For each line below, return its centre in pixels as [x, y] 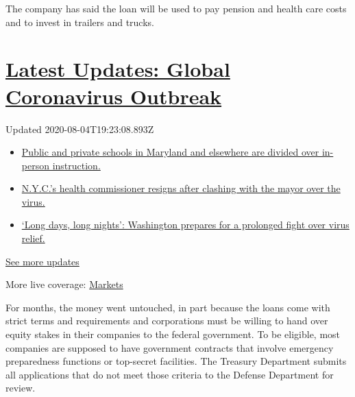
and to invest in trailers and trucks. [80, 22]
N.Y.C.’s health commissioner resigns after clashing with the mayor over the [181, 188]
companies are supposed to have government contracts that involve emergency [170, 347]
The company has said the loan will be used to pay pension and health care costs [176, 8]
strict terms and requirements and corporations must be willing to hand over [167, 321]
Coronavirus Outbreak [114, 96]
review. [21, 388]
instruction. [76, 165]
